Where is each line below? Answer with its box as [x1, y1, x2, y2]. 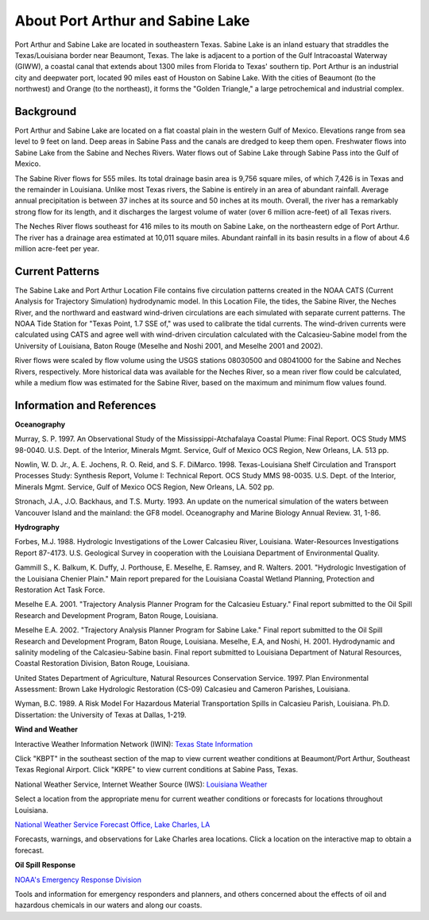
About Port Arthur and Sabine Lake [14, 12, 250, 29]
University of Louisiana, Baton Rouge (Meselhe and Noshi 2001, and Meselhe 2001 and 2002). [14, 341, 323, 350]
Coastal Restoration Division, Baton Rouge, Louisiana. [14, 659, 190, 668]
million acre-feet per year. [14, 243, 99, 253]
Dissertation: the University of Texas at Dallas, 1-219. [14, 709, 187, 719]
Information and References [14, 398, 157, 412]
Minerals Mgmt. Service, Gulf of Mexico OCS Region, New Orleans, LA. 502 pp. [14, 481, 274, 492]
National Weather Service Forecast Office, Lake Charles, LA [14, 819, 211, 829]
